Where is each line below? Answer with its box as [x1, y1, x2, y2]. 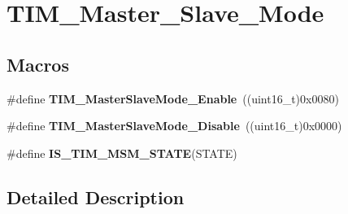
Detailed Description [7, 184, 185, 209]
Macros [7, 51, 69, 76]
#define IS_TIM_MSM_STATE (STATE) [7, 144, 237, 161]
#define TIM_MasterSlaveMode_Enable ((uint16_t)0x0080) [7, 90, 339, 107]
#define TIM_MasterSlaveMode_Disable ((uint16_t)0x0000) [7, 117, 342, 134]
